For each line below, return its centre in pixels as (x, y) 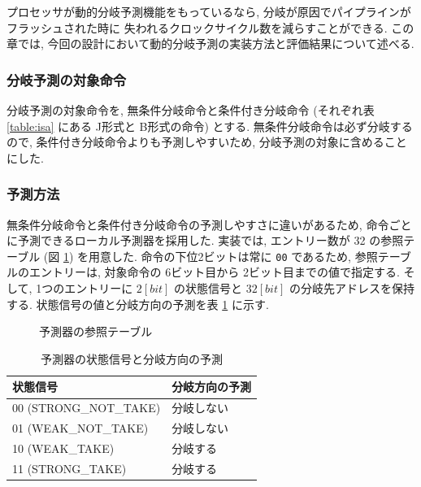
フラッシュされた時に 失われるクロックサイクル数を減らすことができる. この (210, 27)
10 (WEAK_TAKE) (63, 448)
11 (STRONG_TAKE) (69, 468)
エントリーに (99, 288)
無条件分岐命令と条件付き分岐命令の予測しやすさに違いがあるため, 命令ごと (209, 224)
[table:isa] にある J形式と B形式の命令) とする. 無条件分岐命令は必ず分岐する (210, 126)
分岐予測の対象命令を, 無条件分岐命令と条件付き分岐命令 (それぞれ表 (191, 110)
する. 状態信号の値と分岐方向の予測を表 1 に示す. (138, 304)
